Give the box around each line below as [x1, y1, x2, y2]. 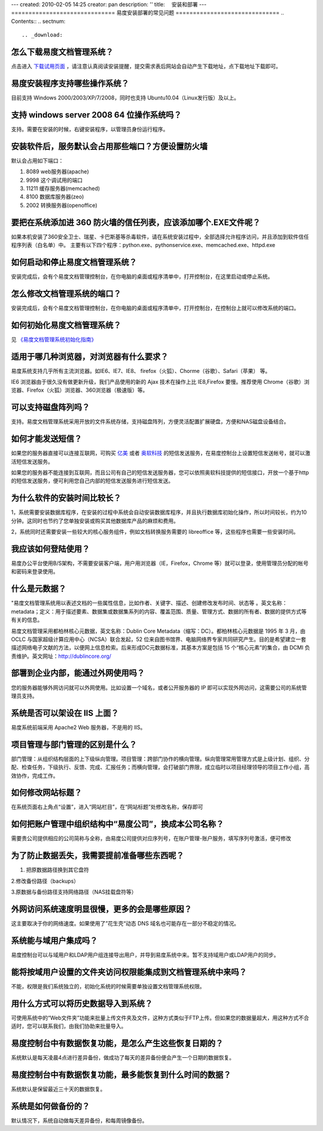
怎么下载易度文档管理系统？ [11, 47, 114, 57]
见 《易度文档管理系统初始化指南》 [11, 336, 97, 343]
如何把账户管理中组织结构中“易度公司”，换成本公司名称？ [11, 819, 224, 829]
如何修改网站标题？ [11, 787, 82, 798]
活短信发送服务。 [11, 458, 53, 465]
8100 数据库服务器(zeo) [26, 193, 84, 200]
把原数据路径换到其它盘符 [26, 867, 89, 874]
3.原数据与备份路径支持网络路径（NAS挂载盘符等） [11, 888, 137, 896]
